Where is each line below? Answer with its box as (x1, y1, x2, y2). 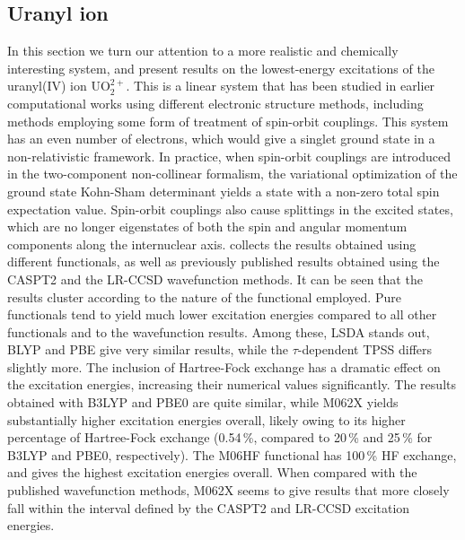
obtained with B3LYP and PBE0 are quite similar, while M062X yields (7, 393, 399, 412)
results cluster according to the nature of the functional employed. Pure (7, 287, 401, 306)
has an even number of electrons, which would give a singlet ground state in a (7, 129, 435, 148)
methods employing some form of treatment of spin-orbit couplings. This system (7, 111, 449, 130)
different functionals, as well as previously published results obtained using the (7, 252, 440, 271)
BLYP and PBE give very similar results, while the (7, 340, 289, 359)
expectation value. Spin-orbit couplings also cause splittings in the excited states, (7, 199, 453, 218)
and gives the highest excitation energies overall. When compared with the (7, 463, 417, 482)
